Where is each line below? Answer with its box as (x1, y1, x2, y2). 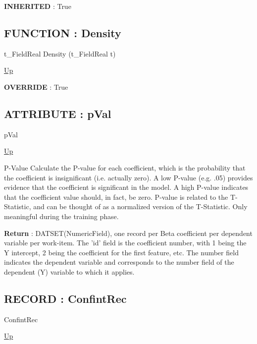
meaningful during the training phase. (4, 211, 119, 221)
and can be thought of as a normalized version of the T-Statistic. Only (33, 201, 248, 212)
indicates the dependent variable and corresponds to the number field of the (4, 257, 234, 267)
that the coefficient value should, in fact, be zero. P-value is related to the (4, 191, 228, 202)
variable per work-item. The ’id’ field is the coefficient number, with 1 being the (4, 237, 247, 248)
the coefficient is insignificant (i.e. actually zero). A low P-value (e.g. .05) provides (4, 172, 253, 182)
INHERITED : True (4, 1, 71, 11)
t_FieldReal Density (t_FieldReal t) (4, 48, 116, 58)
